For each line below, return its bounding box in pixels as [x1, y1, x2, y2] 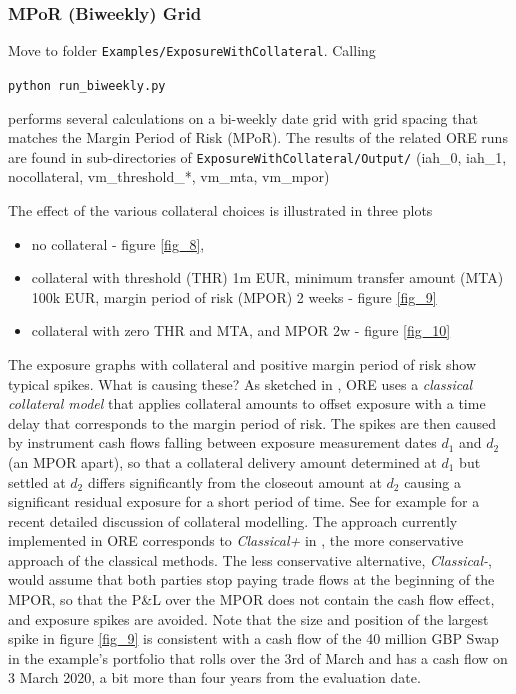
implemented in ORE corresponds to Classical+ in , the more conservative [8, 530, 464, 551]
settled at [8, 471, 66, 492]
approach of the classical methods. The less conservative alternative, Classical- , [8, 549, 492, 570]
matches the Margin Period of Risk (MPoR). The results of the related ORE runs [8, 127, 508, 148]
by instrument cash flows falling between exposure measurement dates [8, 432, 437, 453]
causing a [404, 471, 462, 492]
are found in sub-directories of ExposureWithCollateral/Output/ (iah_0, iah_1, [8, 146, 507, 167]
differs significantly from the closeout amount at [87, 471, 382, 492]
